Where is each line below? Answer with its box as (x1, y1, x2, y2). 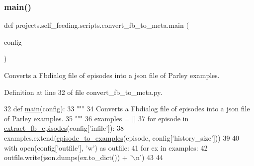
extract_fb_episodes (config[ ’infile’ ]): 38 (4, 123, 124, 133)
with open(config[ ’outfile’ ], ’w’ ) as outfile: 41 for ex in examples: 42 (4, 142, 208, 153)
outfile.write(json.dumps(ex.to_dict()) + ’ (4, 152, 132, 163)
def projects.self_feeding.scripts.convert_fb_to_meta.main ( (4, 20, 189, 30)
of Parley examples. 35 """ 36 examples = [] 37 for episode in (4, 113, 189, 123)
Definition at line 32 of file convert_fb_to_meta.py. (4, 86, 163, 97)
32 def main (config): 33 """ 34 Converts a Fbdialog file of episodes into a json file (4, 103, 250, 114)
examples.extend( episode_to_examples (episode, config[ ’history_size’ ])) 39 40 (4, 132, 240, 143)
